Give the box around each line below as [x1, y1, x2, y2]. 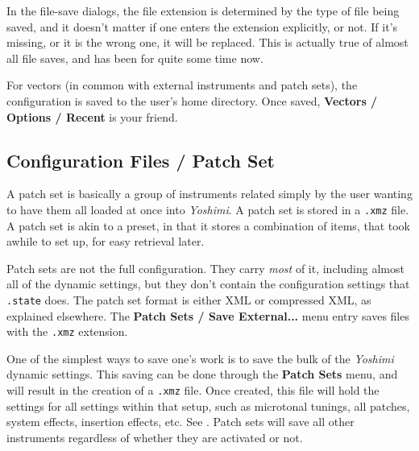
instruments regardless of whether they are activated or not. [6, 428, 303, 445]
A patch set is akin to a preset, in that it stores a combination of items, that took [6, 217, 411, 234]
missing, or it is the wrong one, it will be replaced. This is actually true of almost [6, 34, 409, 51]
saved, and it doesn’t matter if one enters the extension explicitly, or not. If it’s [6, 18, 398, 35]
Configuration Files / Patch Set [6, 147, 275, 172]
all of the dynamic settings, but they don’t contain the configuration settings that [6, 275, 410, 292]
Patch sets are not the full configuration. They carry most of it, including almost [6, 259, 404, 276]
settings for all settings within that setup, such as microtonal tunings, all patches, [6, 397, 410, 414]
